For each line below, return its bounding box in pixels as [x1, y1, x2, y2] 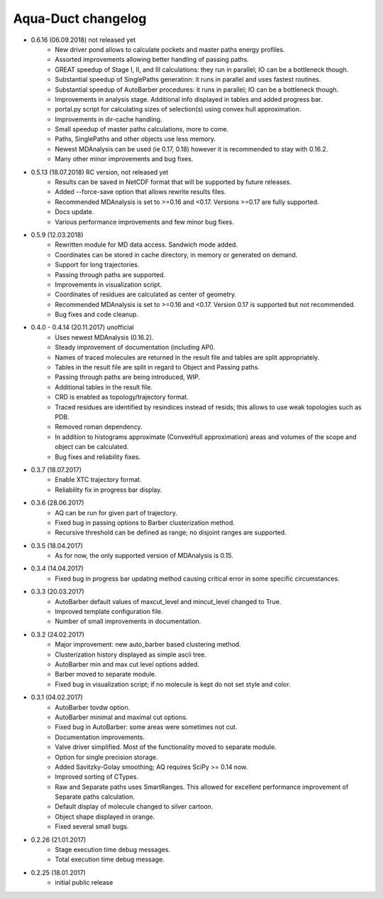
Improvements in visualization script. [55, 280, 162, 289]
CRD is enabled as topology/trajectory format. [55, 393, 189, 402]
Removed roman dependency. [55, 423, 143, 431]
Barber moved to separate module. [55, 670, 157, 679]
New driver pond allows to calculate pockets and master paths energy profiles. [55, 45, 285, 53]
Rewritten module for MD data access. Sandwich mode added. [55, 240, 238, 249]
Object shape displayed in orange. [55, 812, 155, 821]
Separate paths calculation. [55, 792, 135, 801]
